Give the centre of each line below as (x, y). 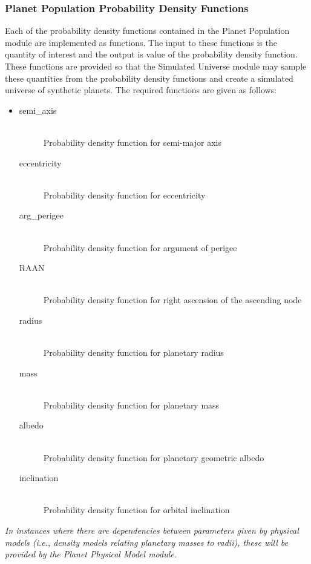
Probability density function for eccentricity (124, 195)
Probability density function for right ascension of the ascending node (172, 300)
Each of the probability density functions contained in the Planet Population (147, 31)
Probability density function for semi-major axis (132, 142)
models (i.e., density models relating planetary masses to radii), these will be (146, 542)
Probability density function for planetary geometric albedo (154, 457)
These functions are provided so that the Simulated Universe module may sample (156, 66)
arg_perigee (41, 215)
